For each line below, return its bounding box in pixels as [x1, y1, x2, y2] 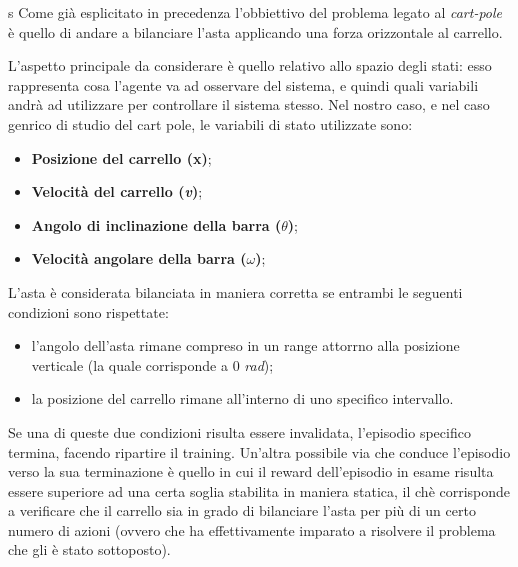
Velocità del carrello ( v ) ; [31, 181, 203, 202]
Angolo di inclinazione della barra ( [31, 214, 282, 235]
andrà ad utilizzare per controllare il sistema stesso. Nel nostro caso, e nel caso [8, 94, 490, 115]
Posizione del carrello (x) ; [31, 147, 212, 168]
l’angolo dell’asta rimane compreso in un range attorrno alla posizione [31, 335, 460, 356]
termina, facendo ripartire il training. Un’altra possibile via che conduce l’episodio [8, 441, 511, 462]
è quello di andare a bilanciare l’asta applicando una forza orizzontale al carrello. [8, 21, 503, 42]
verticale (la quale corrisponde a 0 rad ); [31, 354, 274, 375]
